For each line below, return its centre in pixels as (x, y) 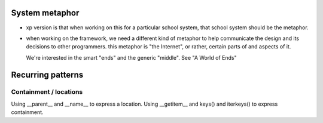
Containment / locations (47, 92)
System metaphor (45, 13)
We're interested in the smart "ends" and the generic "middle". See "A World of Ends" (131, 57)
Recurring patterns (47, 75)
